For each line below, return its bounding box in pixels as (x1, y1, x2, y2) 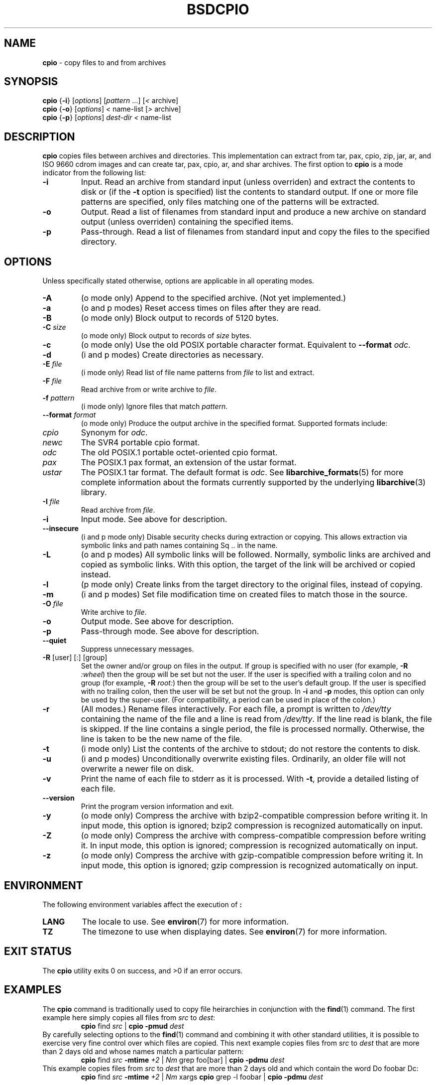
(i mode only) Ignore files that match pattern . (81, 402, 228, 411)
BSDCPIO (187, 1, 249, 18)
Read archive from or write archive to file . (81, 385, 217, 394)
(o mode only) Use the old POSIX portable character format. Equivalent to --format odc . (81, 340, 411, 350)
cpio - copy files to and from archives (42, 58, 166, 67)
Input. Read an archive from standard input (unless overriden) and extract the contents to (81, 177, 415, 187)
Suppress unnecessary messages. (81, 645, 194, 654)
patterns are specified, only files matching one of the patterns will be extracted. (81, 197, 379, 207)
